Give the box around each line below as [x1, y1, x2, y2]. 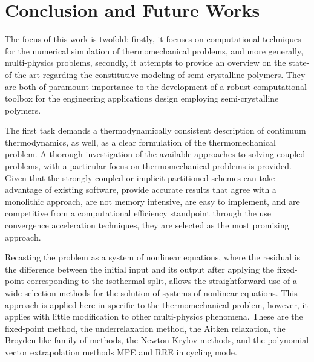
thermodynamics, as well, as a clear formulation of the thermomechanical [5, 135, 276, 148]
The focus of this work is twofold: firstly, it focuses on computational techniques [5, 33, 301, 45]
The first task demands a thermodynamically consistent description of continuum [5, 124, 306, 137]
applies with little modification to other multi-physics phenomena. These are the [5, 310, 303, 323]
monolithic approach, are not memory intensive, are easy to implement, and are [5, 195, 300, 207]
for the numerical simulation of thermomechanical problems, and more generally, [5, 44, 304, 57]
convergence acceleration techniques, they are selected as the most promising [5, 219, 289, 231]
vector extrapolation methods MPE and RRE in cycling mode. [5, 345, 237, 358]
